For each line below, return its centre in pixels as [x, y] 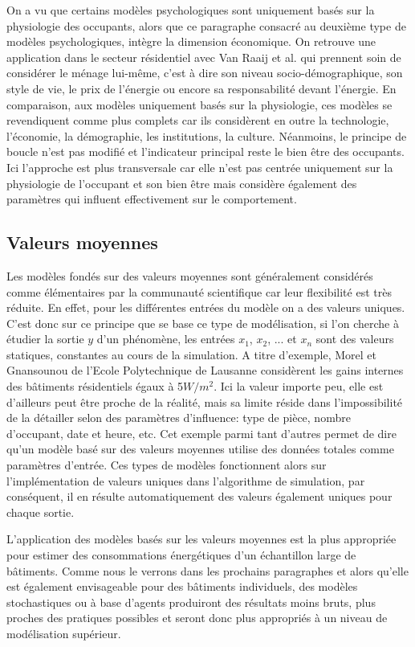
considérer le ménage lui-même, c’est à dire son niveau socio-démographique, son [205, 73]
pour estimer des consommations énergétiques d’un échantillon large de [181, 555]
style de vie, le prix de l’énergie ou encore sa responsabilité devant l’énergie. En [201, 88]
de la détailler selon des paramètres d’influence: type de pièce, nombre [179, 418]
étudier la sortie [45, 339]
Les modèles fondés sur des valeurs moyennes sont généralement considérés [190, 275]
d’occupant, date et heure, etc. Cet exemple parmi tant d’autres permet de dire [201, 433]
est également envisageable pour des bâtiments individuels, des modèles [182, 586]
